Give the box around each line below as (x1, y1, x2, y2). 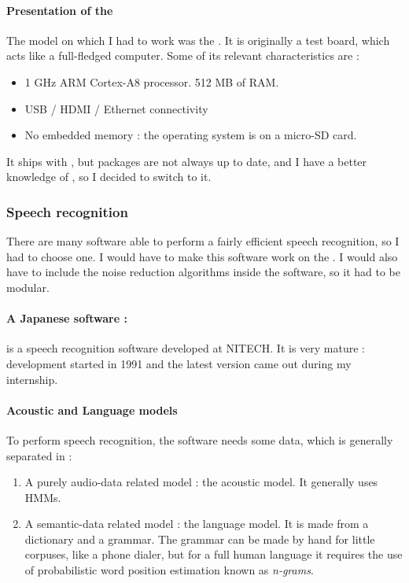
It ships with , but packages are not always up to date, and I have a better (6, 153, 367, 169)
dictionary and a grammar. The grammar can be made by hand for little (24, 530, 375, 547)
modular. (6, 279, 50, 295)
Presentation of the (6, 2, 113, 18)
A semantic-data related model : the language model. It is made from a (24, 515, 369, 532)
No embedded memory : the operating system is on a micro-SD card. (24, 127, 357, 143)
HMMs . (24, 489, 61, 505)
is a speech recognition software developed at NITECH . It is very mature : (6, 340, 366, 356)
